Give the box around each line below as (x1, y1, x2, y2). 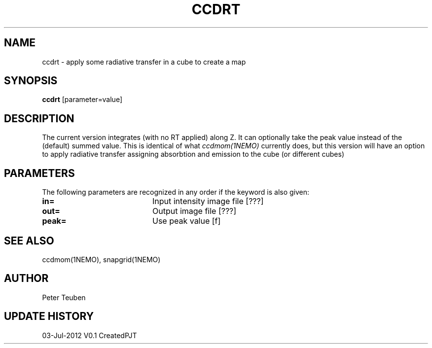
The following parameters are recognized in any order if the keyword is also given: (42, 188, 310, 197)
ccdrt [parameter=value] (42, 95, 122, 104)
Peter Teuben (42, 293, 86, 302)
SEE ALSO (4, 234, 54, 247)
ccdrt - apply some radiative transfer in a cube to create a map (42, 57, 246, 66)
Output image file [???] (152, 206, 237, 216)
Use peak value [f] (152, 216, 221, 226)
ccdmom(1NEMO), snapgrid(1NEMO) (42, 255, 161, 264)
